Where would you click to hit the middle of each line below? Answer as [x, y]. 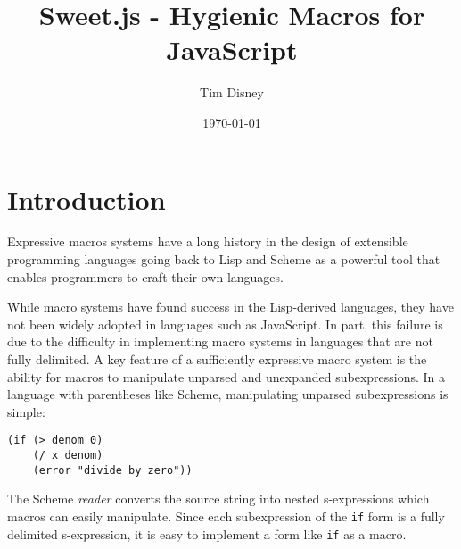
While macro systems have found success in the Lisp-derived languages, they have [230, 307]
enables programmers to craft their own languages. [145, 276]
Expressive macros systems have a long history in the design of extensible [208, 241]
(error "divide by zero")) [112, 470]
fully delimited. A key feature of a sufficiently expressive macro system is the [217, 359]
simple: [26, 411]
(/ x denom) [68, 456]
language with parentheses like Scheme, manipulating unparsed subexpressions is [228, 394]
